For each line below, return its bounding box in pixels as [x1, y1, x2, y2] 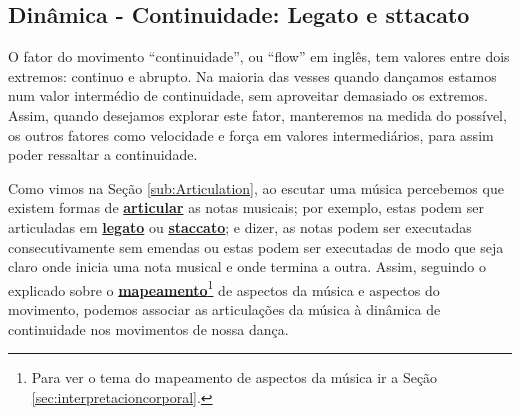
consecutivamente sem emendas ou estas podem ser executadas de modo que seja [8, 236, 504, 257]
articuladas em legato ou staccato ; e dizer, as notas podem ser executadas [8, 216, 472, 237]
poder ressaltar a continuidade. [8, 144, 198, 165]
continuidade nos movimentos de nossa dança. [8, 318, 289, 339]
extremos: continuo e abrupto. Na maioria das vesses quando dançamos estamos [8, 65, 497, 86]
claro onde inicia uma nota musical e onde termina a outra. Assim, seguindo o [8, 256, 486, 277]
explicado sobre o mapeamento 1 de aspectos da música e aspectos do [8, 276, 440, 300]
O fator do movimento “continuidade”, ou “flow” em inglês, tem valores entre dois [8, 46, 510, 67]
